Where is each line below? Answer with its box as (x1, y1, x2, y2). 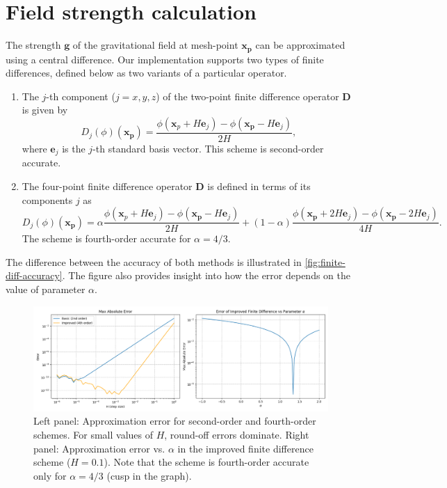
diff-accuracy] (6, 268, 63, 283)
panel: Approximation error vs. (33, 441, 165, 455)
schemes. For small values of (33, 427, 154, 441)
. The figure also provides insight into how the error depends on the (62, 268, 351, 283)
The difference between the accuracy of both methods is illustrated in (6, 254, 302, 269)
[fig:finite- (304, 254, 346, 269)
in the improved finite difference (177, 441, 314, 455)
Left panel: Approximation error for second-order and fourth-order (33, 414, 316, 428)
